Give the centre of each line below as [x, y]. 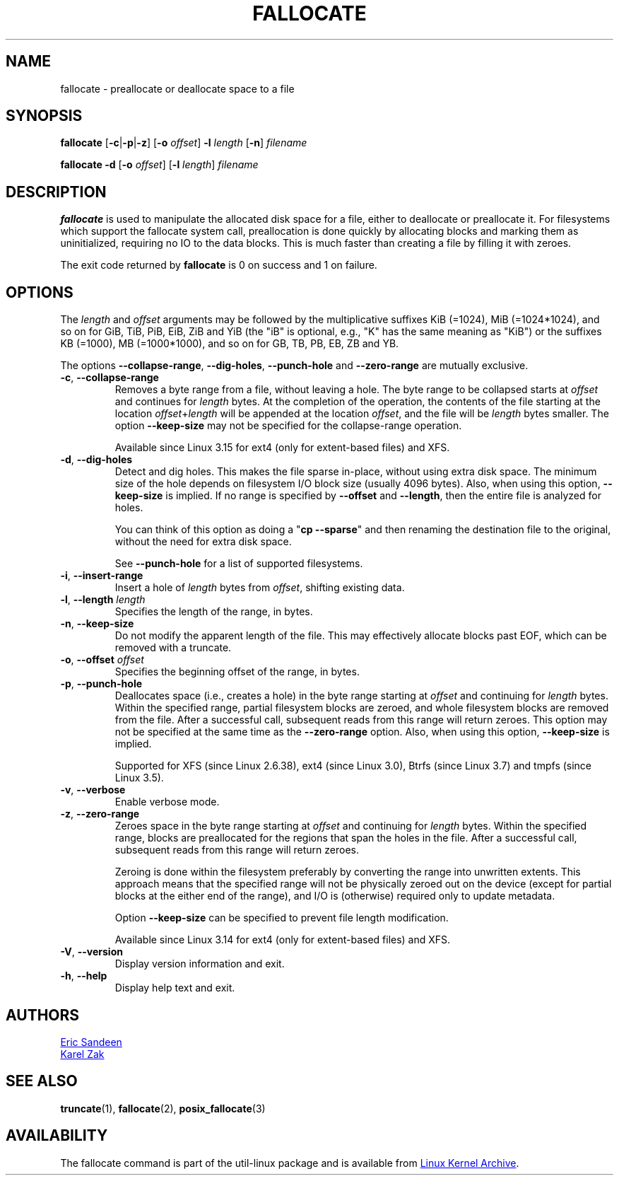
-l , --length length [103, 600]
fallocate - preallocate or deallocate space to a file [177, 88]
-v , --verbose [93, 790]
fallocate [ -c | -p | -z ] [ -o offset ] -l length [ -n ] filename [184, 143]
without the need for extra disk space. [203, 542]
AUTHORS [43, 1015]
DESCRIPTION [56, 192]
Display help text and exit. [175, 988]
